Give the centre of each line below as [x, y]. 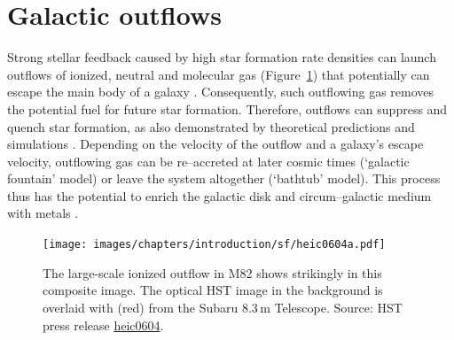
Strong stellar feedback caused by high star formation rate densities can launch [222, 57]
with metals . [43, 213]
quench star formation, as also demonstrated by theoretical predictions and [211, 126]
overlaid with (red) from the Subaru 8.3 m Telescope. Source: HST [223, 307]
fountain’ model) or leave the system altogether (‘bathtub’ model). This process [224, 178]
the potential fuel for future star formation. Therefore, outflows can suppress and [227, 108]
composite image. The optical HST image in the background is [213, 290]
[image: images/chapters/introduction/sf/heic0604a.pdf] [214, 245]
